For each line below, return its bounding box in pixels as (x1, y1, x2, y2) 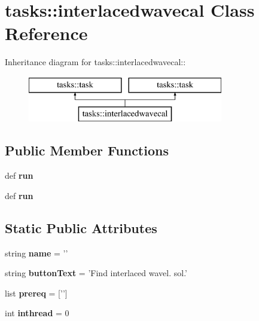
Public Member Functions (5, 141, 169, 160)
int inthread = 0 (5, 307, 69, 319)
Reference (5, 21, 88, 45)
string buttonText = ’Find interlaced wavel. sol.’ (5, 267, 188, 279)
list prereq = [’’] (5, 286, 68, 299)
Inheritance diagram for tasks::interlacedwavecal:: (5, 56, 186, 68)
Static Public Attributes (5, 218, 157, 237)
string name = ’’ (5, 246, 68, 259)
